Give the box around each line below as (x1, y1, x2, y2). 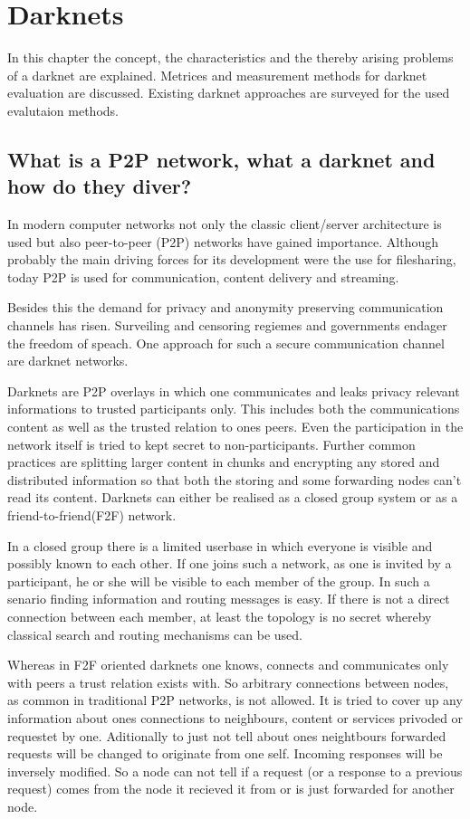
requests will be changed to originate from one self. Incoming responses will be (7, 744, 443, 763)
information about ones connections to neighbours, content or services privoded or (7, 708, 464, 727)
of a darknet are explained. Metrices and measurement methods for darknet (7, 65, 427, 84)
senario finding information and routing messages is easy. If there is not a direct (7, 589, 450, 608)
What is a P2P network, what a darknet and (7, 145, 436, 173)
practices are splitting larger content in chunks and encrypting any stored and (7, 452, 440, 471)
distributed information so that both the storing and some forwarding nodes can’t (7, 470, 462, 489)
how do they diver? (7, 172, 192, 200)
